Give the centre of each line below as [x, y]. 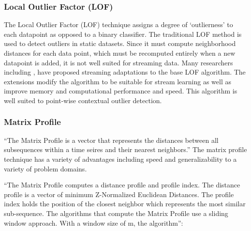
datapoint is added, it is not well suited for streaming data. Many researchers [118, 62]
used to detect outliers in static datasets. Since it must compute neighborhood [120, 43]
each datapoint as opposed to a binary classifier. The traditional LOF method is [123, 34]
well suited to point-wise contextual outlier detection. [83, 100]
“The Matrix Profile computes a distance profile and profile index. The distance [122, 185]
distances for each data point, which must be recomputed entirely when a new [120, 53]
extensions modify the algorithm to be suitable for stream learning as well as [118, 81]
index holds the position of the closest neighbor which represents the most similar [125, 204]
